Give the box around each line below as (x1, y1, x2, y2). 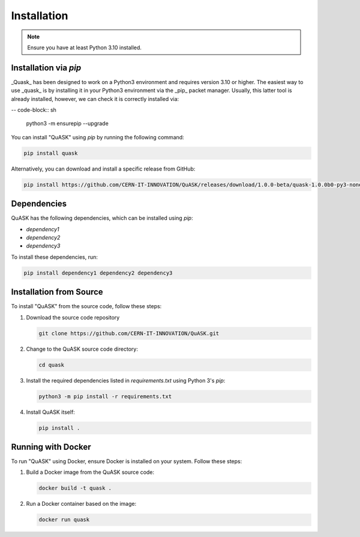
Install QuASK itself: (26, 408, 75, 416)
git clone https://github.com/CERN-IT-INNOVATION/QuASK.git (38, 330, 220, 336)
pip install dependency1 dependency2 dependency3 (23, 269, 173, 276)
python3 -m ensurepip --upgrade (26, 120, 109, 127)
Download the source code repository (26, 314, 120, 321)
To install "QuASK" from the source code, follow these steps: (11, 303, 162, 310)
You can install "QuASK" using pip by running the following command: (11, 133, 184, 141)
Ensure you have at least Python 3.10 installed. (27, 44, 142, 51)
